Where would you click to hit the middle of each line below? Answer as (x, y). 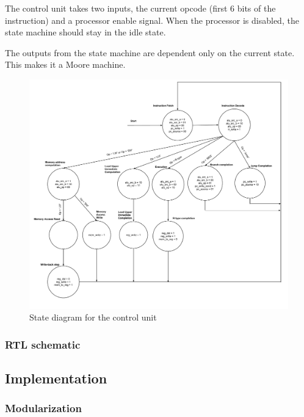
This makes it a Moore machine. (65, 64)
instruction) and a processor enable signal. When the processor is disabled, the (152, 20)
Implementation (56, 378)
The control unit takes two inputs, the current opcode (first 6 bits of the (140, 8)
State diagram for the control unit (93, 317)
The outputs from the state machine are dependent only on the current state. (150, 52)
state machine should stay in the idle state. (85, 32)
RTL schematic (43, 344)
